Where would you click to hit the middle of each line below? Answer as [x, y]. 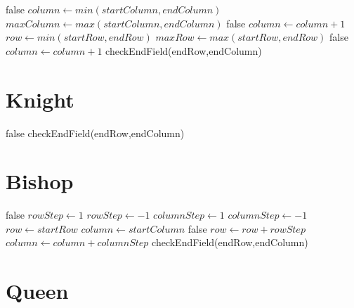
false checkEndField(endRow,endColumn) [95, 133]
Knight [40, 99]
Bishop [40, 181]
